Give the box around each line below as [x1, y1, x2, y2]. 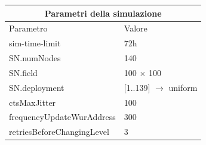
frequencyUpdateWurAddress [9, 111, 116, 123]
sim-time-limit [9, 37, 61, 49]
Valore [124, 22, 147, 34]
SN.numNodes [9, 52, 61, 64]
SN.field [9, 66, 38, 78]
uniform [168, 81, 198, 93]
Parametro [9, 22, 48, 34]
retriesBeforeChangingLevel [9, 125, 109, 138]
